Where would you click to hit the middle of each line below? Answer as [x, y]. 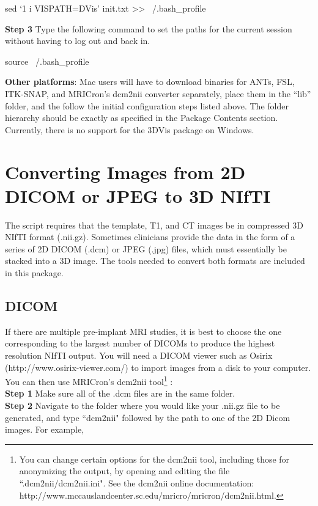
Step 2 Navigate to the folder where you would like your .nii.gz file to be [142, 405]
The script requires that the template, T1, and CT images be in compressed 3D [154, 225]
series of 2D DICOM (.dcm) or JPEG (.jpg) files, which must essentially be [146, 248]
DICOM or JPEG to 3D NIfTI [138, 195]
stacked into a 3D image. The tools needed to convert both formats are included [155, 261]
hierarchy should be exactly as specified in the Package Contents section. [142, 118]
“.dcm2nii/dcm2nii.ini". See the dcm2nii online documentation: [137, 483]
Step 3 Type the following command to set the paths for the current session [149, 28]
